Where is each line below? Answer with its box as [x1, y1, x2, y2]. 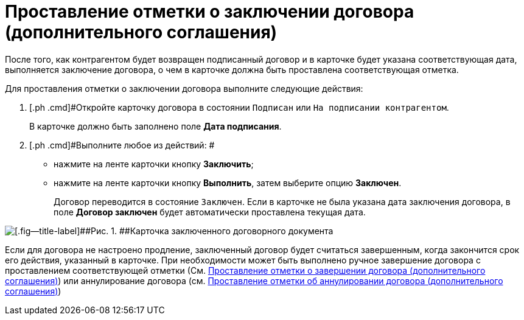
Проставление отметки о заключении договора [5, 1, 414, 22]
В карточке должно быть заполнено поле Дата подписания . [29, 120, 282, 131]
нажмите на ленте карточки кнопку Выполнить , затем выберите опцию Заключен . [54, 177, 402, 188]
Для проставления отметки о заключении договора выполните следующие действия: [5, 83, 363, 94]
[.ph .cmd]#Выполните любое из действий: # [29, 139, 215, 150]
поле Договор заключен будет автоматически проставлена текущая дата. [54, 206, 366, 217]
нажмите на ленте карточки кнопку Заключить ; [54, 158, 254, 169]
